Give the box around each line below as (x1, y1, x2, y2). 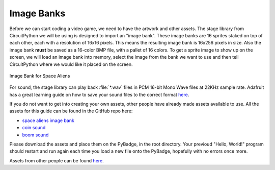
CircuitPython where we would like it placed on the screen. (9, 61, 133, 67)
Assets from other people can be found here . (9, 157, 104, 163)
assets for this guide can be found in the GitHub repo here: (9, 108, 133, 114)
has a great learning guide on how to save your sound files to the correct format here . (9, 91, 189, 98)
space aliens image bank (22, 117, 75, 124)
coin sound (22, 125, 46, 131)
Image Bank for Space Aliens (9, 72, 70, 79)
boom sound (22, 132, 49, 138)
